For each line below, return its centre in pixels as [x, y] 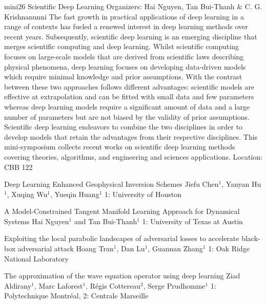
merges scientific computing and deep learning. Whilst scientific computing [122, 46]
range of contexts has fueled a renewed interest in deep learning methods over [126, 26]
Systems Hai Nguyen [37, 221]
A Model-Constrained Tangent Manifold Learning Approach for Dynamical [122, 211]
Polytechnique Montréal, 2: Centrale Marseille [76, 296]
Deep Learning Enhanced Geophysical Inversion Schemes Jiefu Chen [111, 184]
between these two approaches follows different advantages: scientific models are [129, 86]
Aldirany [18, 285]
